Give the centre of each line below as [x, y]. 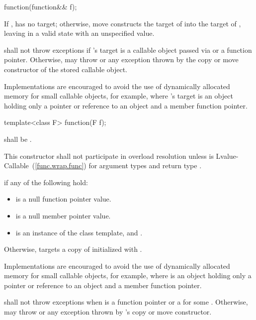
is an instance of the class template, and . [79, 232]
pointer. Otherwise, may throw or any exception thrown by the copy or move [121, 59]
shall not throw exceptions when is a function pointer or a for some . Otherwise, [126, 302]
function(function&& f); [41, 6]
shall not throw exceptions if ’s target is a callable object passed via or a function [128, 50]
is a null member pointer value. [63, 215]
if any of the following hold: [46, 182]
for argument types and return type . [145, 165]
